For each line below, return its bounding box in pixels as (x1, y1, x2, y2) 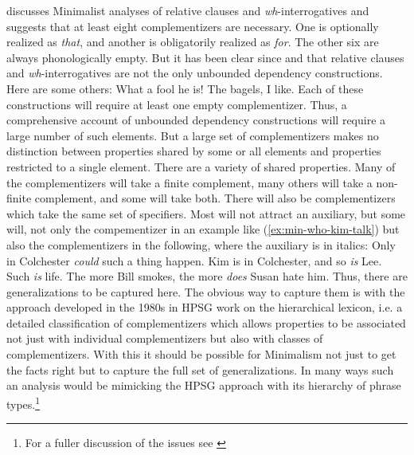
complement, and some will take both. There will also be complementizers (34, 190, 396, 206)
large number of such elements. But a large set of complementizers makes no (6, 127, 379, 143)
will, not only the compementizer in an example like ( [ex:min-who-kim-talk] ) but (6, 221, 400, 237)
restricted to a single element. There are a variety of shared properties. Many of (6, 158, 396, 175)
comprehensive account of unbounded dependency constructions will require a (6, 112, 386, 128)
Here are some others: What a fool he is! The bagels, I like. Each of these (6, 80, 364, 96)
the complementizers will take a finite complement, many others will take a (6, 174, 373, 190)
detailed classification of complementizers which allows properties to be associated (6, 314, 406, 331)
